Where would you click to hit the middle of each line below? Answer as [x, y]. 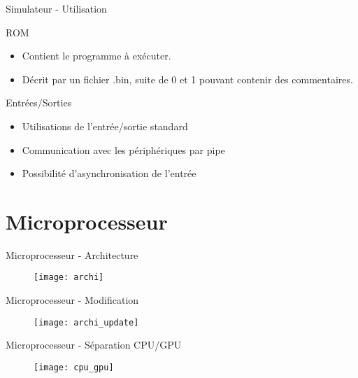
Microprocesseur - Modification [72, 300]
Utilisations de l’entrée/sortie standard [105, 126]
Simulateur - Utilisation [56, 8]
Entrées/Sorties [39, 103]
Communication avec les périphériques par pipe [123, 149]
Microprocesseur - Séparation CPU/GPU [94, 345]
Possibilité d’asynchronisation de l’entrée [109, 173]
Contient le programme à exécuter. [96, 56]
